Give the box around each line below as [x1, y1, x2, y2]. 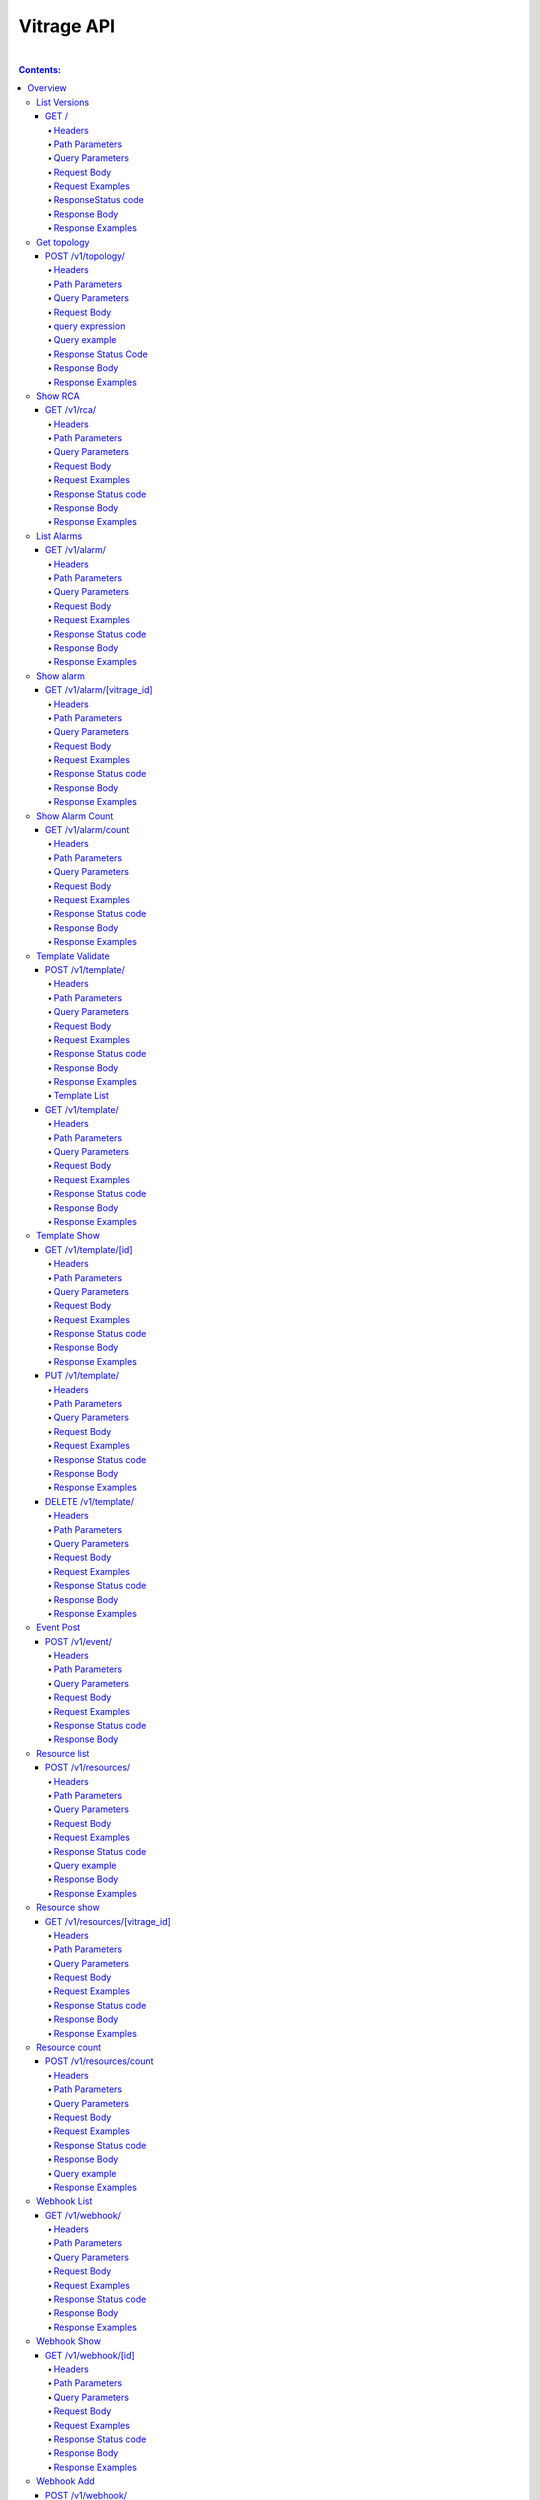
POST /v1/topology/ [45, 250, 125, 262]
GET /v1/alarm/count [45, 824, 130, 836]
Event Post [36, 1621, 81, 1634]
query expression [53, 320, 126, 332]
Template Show [36, 1230, 100, 1242]
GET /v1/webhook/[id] [45, 2349, 135, 2361]
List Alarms [36, 530, 83, 542]
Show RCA [36, 390, 80, 402]
